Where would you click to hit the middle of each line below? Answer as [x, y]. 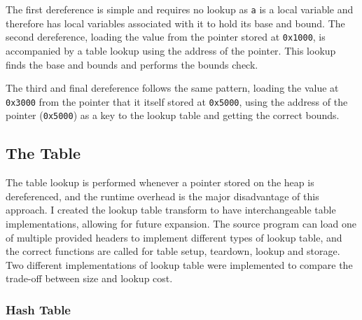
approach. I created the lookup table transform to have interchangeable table [171, 210]
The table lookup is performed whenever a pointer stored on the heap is [160, 182]
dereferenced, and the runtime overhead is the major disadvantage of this [162, 196]
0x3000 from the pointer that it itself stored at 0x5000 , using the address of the [177, 101]
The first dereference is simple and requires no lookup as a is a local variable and [180, 9]
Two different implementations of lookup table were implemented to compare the [179, 264]
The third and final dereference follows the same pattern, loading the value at [172, 88]
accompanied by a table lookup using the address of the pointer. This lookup [171, 50]
